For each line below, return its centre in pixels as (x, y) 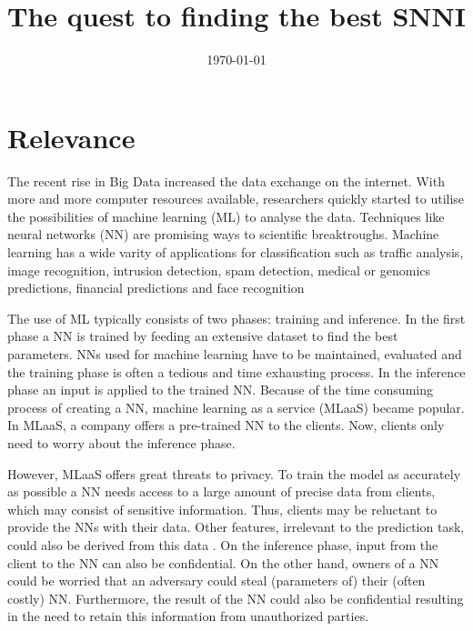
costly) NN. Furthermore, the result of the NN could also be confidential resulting (236, 598)
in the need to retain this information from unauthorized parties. (188, 616)
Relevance (71, 137)
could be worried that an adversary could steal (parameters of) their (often (216, 581)
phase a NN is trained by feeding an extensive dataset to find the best (203, 336)
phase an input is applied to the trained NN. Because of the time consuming (220, 390)
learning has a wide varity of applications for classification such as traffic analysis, (236, 252)
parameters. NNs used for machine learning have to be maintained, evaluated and (235, 354)
